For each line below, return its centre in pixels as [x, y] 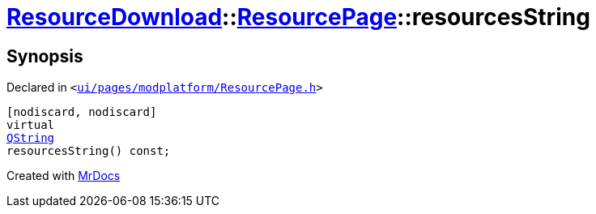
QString [31, 138]
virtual [31, 125]
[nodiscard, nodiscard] [82, 112]
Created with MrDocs [64, 176]
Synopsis [45, 56]
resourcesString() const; [89, 151]
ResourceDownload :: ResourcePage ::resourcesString [298, 17]
